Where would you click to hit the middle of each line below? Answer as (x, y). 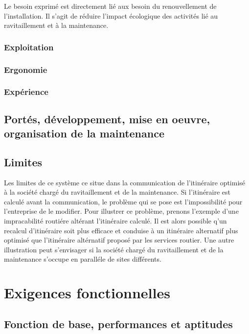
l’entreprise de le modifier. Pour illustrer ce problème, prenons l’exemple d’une (121, 211)
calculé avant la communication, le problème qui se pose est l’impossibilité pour (123, 201)
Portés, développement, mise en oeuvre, (107, 119)
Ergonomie (26, 69)
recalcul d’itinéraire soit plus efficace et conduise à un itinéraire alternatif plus (121, 230)
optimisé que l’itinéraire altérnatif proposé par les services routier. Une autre (119, 240)
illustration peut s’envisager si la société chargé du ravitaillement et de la (114, 249)
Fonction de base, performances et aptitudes (118, 323)
